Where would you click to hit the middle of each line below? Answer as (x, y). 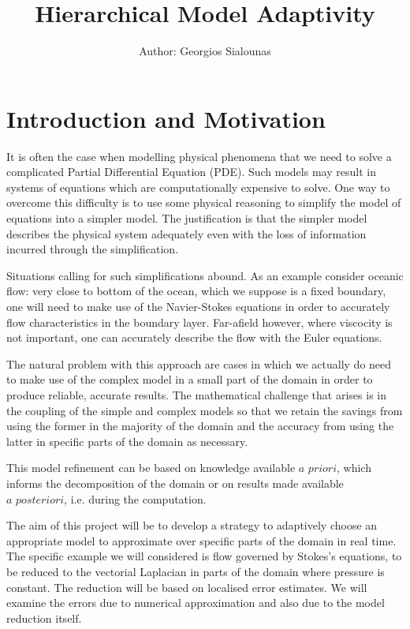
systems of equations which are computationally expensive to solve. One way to (198, 187)
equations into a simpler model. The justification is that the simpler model (187, 218)
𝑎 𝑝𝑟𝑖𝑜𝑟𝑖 (317, 469)
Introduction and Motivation (166, 118)
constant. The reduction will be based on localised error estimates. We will (187, 587)
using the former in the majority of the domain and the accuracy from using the (200, 426)
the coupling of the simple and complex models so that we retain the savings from (205, 410)
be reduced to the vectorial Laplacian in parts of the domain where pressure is (196, 571)
